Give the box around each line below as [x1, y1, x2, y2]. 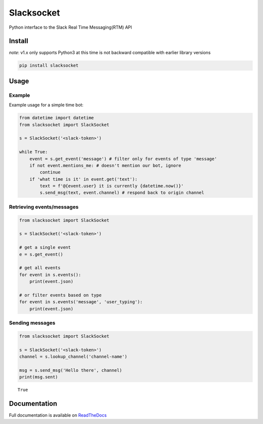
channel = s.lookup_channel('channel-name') [19, 354, 128, 359]
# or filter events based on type [19, 292, 102, 298]
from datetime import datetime [19, 115, 94, 121]
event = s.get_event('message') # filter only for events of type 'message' [29, 156, 217, 162]
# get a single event [19, 245, 71, 250]
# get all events [19, 265, 61, 271]
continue [39, 169, 61, 175]
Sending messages [9, 319, 56, 326]
